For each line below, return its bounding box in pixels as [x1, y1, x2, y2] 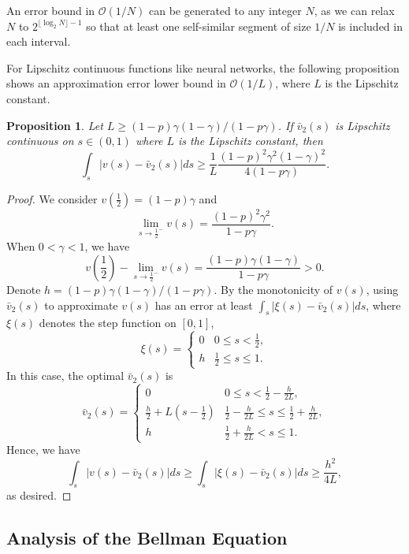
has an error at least [154, 296, 253, 313]
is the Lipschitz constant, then [178, 132, 323, 149]
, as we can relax [314, 2, 395, 18]
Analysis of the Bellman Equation [6, 526, 288, 550]
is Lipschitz [335, 117, 390, 133]
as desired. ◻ [6, 487, 72, 504]
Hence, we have [6, 441, 80, 458]
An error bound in [6, 2, 95, 18]
